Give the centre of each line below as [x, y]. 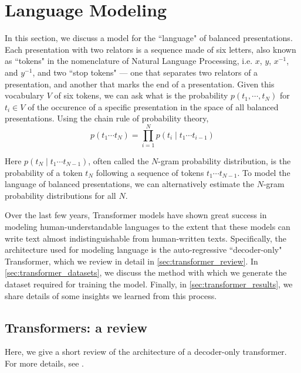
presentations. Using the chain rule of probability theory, [107, 118]
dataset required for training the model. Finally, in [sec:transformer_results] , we [149, 284]
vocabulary [24, 95]
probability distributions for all [60, 195]
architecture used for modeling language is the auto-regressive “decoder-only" [143, 250]
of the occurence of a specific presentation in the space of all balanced [153, 106]
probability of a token [44, 172]
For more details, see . [44, 363]
